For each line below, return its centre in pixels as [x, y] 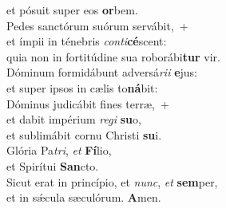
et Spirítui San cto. [53, 165]
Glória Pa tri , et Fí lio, [59, 150]
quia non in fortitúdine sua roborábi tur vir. [113, 56]
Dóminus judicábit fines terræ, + [88, 103]
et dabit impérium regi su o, [74, 119]
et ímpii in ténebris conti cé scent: [87, 41]
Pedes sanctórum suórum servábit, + [97, 25]
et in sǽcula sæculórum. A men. [84, 197]
